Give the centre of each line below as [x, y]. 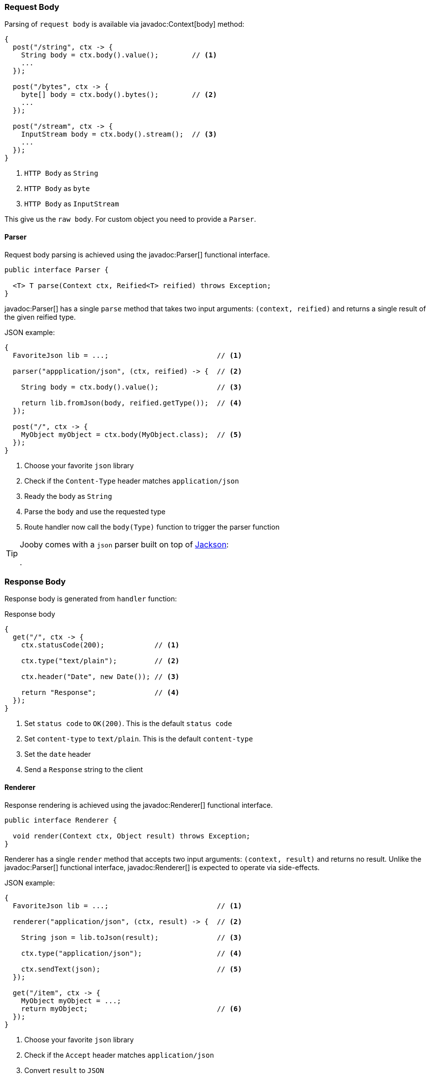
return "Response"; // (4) [100, 693]
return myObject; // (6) [131, 1008]
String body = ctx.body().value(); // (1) [119, 55]
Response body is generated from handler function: [91, 599]
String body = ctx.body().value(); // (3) [131, 387]
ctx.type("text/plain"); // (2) [100, 661]
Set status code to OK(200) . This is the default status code [128, 724]
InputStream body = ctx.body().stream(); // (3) [119, 134]
